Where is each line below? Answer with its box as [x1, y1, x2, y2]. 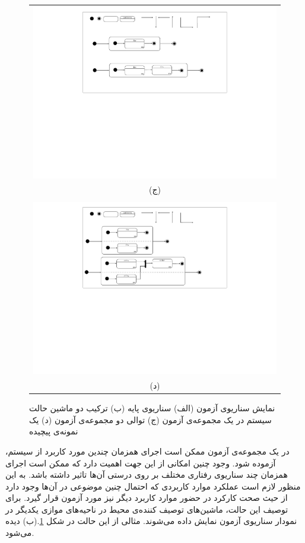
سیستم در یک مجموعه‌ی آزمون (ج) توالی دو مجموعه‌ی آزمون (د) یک [29, 413, 272, 425]
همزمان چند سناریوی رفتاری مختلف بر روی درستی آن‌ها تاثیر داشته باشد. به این [5, 468, 288, 481]
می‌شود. [5, 526, 34, 539]
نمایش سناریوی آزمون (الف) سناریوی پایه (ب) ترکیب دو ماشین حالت [29, 402, 275, 414]
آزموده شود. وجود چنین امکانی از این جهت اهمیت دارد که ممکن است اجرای [5, 456, 276, 469]
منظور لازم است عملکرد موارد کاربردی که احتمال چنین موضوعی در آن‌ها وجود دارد [5, 480, 301, 492]
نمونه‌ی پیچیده [29, 425, 78, 437]
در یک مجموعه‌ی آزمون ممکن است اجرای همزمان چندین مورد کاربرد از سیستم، [5, 444, 290, 457]
